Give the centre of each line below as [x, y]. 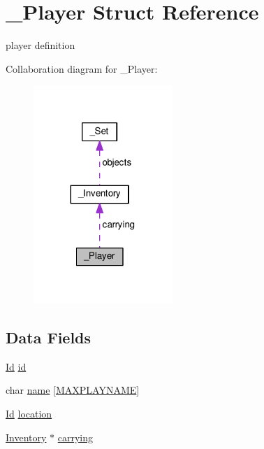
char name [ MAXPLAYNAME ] [73, 390]
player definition [41, 45]
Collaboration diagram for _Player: [82, 68]
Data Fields [49, 337]
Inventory [26, 437]
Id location [29, 413]
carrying [75, 437]
